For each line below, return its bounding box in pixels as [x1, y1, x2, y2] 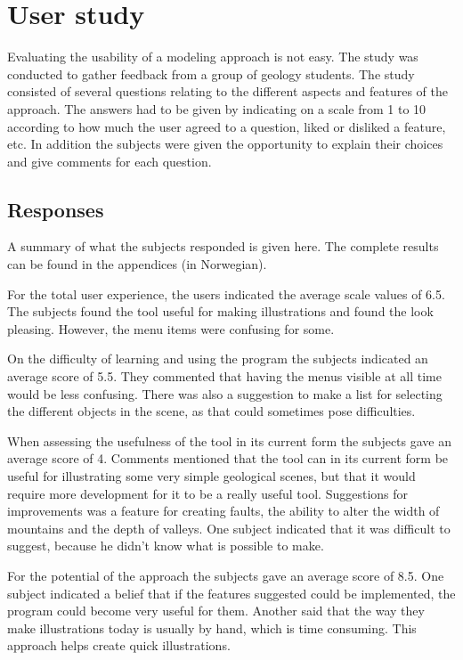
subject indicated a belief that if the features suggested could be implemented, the [7, 583, 456, 602]
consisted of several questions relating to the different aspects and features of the [7, 82, 449, 101]
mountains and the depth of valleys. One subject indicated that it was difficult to [7, 518, 451, 537]
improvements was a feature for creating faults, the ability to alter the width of [7, 501, 440, 520]
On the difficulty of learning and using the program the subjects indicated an [7, 349, 428, 368]
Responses [7, 195, 104, 223]
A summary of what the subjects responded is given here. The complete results [7, 237, 439, 256]
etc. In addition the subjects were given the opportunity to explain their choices [7, 134, 443, 153]
